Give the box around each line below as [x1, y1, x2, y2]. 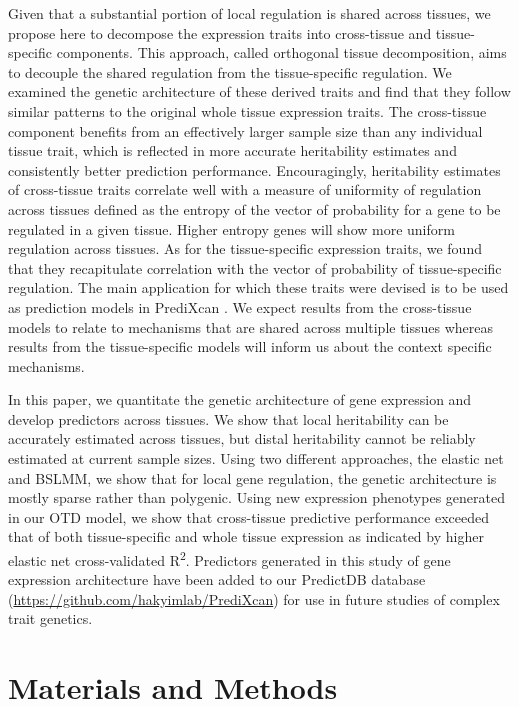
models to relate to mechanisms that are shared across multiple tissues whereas [8, 316, 494, 337]
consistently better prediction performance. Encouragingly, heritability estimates [8, 159, 501, 180]
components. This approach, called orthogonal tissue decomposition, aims [56, 42, 507, 63]
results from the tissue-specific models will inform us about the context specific [8, 336, 492, 357]
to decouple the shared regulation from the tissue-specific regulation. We [8, 61, 452, 82]
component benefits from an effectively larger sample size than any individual [8, 120, 483, 141]
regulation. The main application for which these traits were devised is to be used [8, 277, 509, 298]
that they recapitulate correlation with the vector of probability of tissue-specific [8, 257, 502, 278]
